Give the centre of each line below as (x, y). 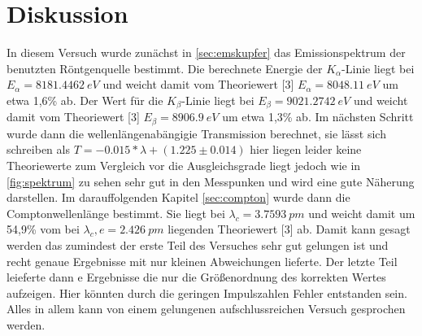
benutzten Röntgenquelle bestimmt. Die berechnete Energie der (165, 68)
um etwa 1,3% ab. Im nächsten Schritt (318, 117)
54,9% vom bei (43, 229)
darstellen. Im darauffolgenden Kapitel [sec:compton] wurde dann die (178, 197)
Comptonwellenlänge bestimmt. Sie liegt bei (116, 213)
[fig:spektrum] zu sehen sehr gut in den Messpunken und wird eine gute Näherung (211, 181)
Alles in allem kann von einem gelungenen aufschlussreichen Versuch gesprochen (206, 309)
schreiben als (38, 149)
